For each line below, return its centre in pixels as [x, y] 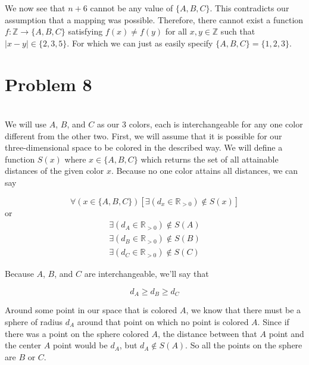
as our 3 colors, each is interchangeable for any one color [200, 124]
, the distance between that [207, 333]
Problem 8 [49, 84]
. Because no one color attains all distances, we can [205, 171]
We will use [26, 124]
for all [176, 31]
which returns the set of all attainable [210, 159]
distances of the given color [54, 171]
